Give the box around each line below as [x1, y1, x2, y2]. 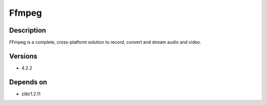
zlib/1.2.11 [21, 91, 41, 97]
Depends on [9, 78, 47, 86]
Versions [9, 52, 38, 60]
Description [9, 26, 46, 35]
